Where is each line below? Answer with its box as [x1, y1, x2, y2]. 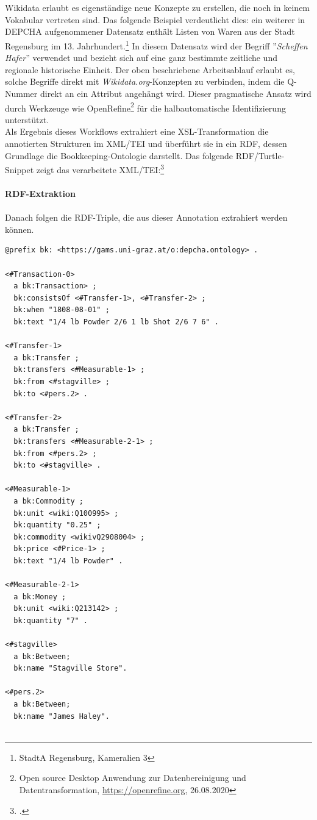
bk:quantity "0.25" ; [13, 521, 101, 530]
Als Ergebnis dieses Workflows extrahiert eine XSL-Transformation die [5, 125, 269, 138]
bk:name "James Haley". [13, 711, 110, 721]
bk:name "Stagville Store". [13, 664, 127, 673]
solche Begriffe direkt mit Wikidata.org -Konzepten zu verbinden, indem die [5, 75, 285, 88]
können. [5, 223, 34, 235]
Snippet [5, 163, 34, 176]
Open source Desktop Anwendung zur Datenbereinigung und [19, 771, 246, 784]
